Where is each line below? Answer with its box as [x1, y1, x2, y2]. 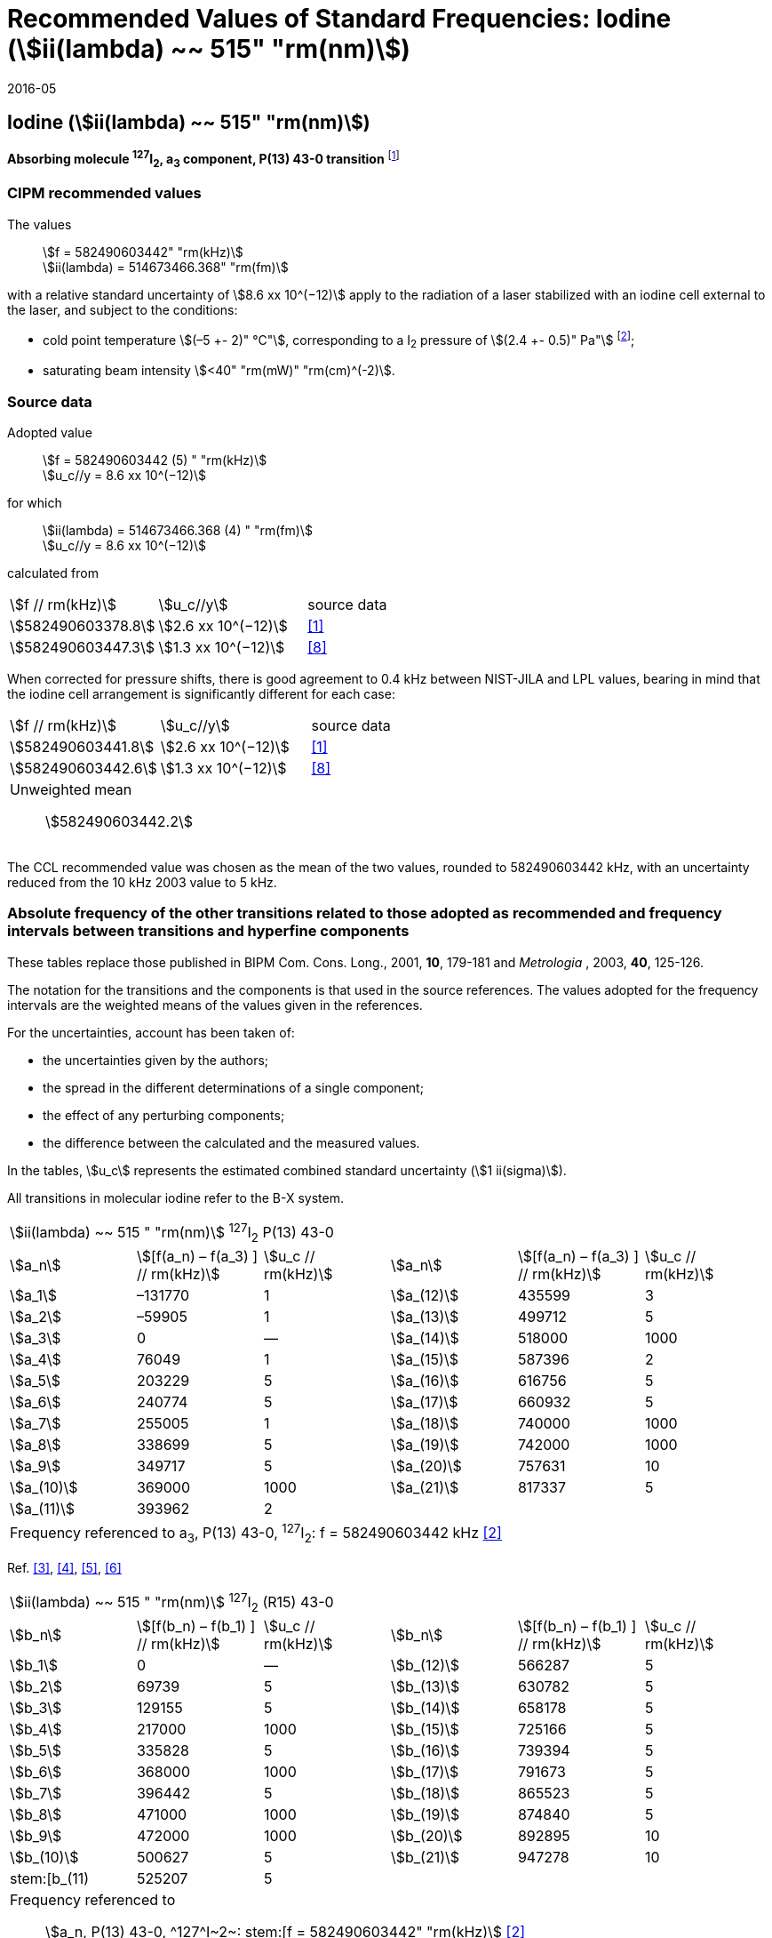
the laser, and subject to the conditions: [7, 301, 238, 317]
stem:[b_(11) [10, 1870, 90, 1888]
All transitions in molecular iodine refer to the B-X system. [7, 1189, 345, 1205]
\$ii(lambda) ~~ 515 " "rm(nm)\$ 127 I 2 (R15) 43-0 [10, 1590, 334, 1614]
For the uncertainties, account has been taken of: [7, 1024, 295, 1040]
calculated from [7, 565, 99, 581]
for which [7, 495, 62, 510]
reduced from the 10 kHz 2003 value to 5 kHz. [7, 875, 277, 890]
